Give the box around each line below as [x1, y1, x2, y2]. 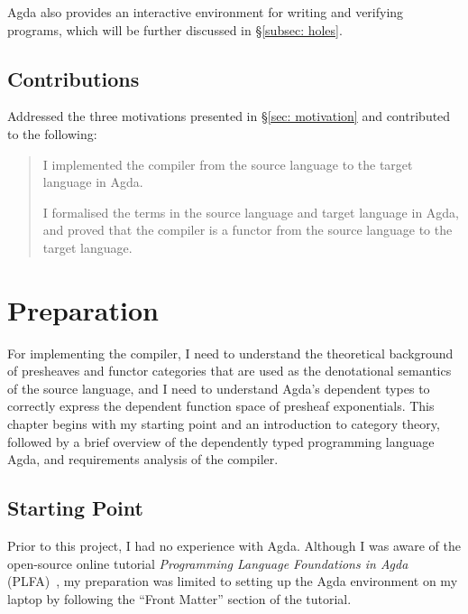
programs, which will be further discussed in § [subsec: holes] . [7, 20, 343, 39]
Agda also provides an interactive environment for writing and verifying [7, 3, 404, 21]
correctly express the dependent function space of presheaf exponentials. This [7, 396, 435, 415]
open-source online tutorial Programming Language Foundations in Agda [7, 554, 408, 572]
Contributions [7, 64, 140, 92]
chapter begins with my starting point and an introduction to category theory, [7, 414, 440, 433]
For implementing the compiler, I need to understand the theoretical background [7, 343, 454, 362]
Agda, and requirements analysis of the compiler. [7, 450, 279, 469]
